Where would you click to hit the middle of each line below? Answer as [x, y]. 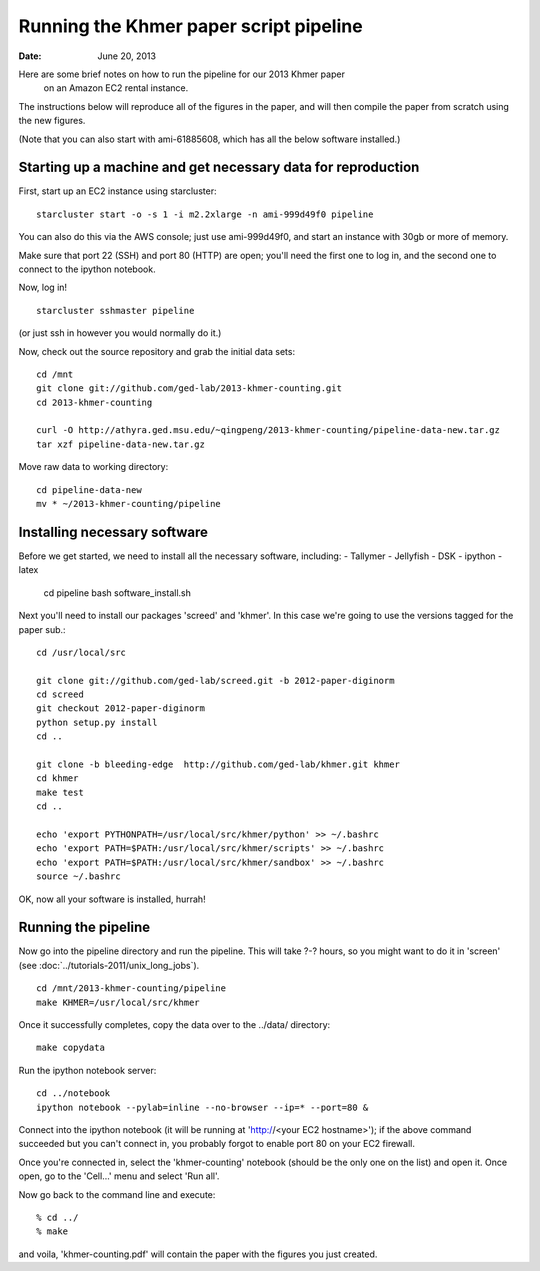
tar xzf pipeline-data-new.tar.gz [120, 444]
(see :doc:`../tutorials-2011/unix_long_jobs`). [109, 965]
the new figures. [52, 121]
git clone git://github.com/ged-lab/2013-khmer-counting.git [189, 388]
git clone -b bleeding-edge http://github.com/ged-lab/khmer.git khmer [218, 764]
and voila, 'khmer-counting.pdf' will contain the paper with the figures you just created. [198, 1254]
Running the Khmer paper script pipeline [191, 26]
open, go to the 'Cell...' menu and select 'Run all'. [119, 1176]
